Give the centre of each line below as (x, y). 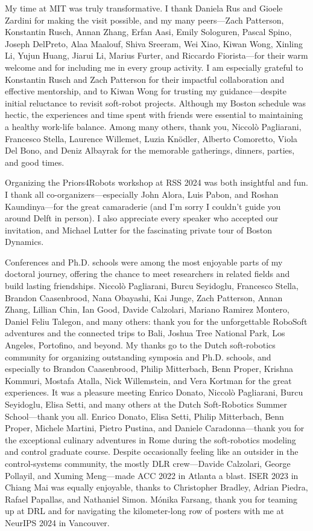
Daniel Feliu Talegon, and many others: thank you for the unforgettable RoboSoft (156, 321)
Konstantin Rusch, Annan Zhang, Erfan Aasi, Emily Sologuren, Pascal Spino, (148, 32)
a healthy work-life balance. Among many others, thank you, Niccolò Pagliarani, (153, 126)
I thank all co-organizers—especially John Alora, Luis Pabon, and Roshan (142, 194)
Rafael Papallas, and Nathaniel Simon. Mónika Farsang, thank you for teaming (151, 499)
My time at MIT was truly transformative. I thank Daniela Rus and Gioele (144, 8)
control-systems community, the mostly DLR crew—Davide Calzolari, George (148, 463)
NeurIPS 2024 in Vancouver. (57, 522)
